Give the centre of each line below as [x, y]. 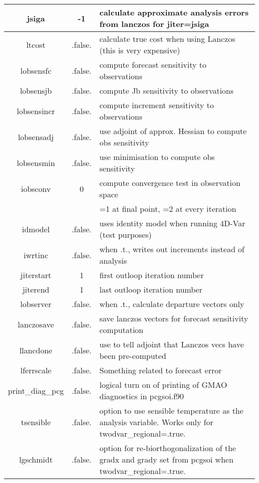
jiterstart [36, 275]
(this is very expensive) [140, 50]
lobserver [36, 304]
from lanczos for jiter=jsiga [154, 24]
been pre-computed [133, 356]
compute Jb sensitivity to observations [166, 90]
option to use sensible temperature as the [171, 410]
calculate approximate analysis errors [174, 12]
